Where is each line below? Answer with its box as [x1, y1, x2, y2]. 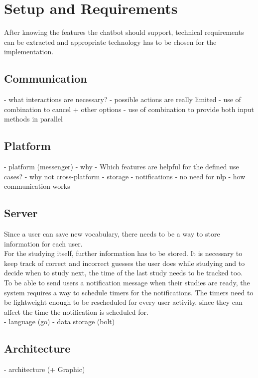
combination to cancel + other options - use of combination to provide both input [4, 104, 254, 114]
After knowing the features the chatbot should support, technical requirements [4, 27, 244, 37]
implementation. [4, 46, 54, 57]
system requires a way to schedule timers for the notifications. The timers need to [4, 287, 254, 297]
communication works [4, 181, 70, 191]
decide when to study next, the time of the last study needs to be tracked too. [4, 267, 243, 278]
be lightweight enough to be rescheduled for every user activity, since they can [4, 297, 243, 307]
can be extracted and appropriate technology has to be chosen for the [4, 36, 217, 47]
